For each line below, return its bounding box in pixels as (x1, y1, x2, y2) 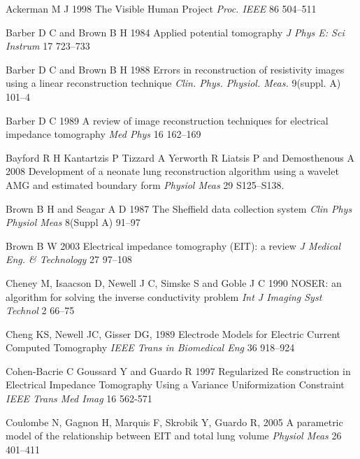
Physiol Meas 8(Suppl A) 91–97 (6, 215, 141, 229)
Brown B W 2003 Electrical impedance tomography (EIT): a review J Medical (6, 238, 341, 253)
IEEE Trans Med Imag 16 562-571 (6, 391, 152, 406)
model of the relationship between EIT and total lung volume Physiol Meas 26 (6, 428, 342, 443)
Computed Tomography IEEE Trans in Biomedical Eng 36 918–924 (6, 340, 295, 355)
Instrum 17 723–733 (6, 38, 90, 53)
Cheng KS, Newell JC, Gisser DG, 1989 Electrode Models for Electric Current (6, 326, 340, 341)
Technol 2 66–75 (6, 303, 75, 318)
